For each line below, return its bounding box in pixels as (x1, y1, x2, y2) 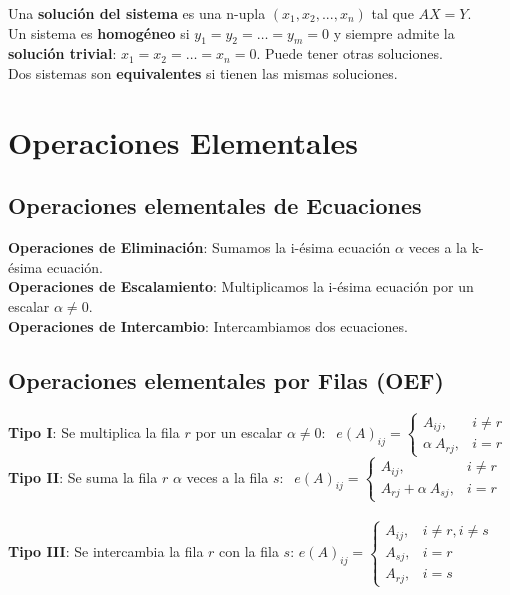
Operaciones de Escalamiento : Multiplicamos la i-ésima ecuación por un (8, 276, 474, 297)
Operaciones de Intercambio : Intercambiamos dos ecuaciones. (8, 315, 408, 336)
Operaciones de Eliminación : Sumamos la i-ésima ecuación (8, 237, 391, 258)
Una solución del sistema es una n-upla (8, 3, 266, 23)
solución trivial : (8, 43, 117, 64)
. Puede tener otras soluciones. (256, 43, 443, 64)
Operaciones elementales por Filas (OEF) (8, 364, 444, 395)
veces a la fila (186, 466, 269, 487)
